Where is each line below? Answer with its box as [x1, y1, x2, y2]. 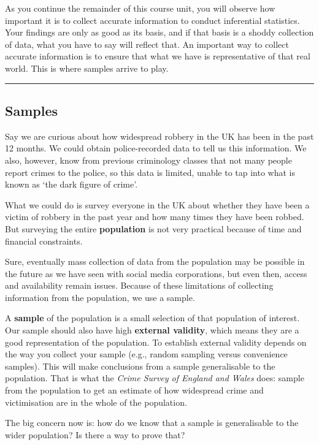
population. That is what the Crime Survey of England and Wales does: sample [5, 371, 304, 384]
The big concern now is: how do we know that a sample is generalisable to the [5, 416, 299, 429]
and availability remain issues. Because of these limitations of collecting [5, 279, 274, 292]
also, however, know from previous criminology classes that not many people [5, 153, 292, 166]
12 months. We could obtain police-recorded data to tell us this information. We [5, 142, 307, 154]
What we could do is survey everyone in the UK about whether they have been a [5, 198, 310, 211]
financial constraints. [5, 234, 83, 247]
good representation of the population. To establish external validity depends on [5, 335, 307, 348]
